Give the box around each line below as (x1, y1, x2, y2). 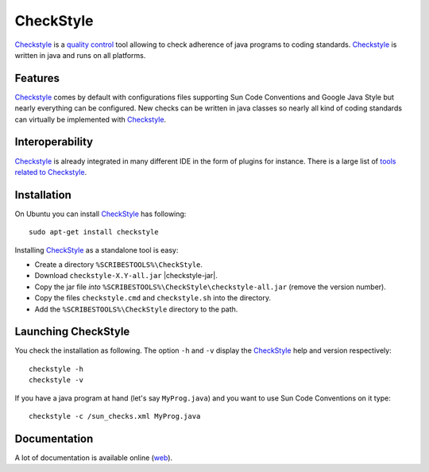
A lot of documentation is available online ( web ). (14, 453, 173, 462)
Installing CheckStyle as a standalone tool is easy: (14, 245, 179, 254)
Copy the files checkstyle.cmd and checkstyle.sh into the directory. (34, 293, 272, 303)
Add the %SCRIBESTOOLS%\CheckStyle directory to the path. (34, 304, 238, 314)
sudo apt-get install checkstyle (29, 227, 159, 237)
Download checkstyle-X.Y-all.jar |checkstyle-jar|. (34, 271, 218, 280)
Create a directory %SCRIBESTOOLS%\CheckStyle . (34, 260, 203, 269)
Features (14, 72, 60, 85)
